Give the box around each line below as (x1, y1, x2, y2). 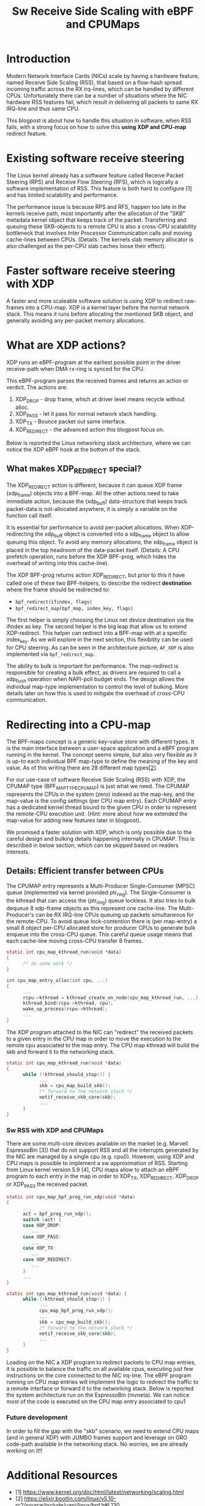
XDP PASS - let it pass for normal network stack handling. (15, 410, 157, 419)
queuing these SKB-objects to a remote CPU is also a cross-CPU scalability (6, 222, 197, 230)
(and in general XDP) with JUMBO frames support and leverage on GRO (6, 1434, 188, 1441)
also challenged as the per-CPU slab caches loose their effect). (6, 242, 166, 249)
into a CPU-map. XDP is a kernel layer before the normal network (25, 303, 190, 311)
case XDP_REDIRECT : (22, 1257, 72, 1263)
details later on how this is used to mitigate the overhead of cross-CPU (6, 690, 185, 697)
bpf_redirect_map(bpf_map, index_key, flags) (15, 605, 133, 612)
